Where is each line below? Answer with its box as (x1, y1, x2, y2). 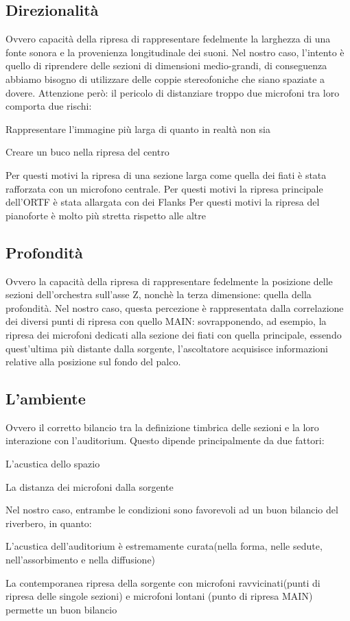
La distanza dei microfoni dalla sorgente (5, 479, 174, 494)
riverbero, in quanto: (5, 515, 92, 530)
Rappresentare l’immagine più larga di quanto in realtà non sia (5, 121, 270, 136)
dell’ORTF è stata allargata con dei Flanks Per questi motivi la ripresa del (5, 195, 320, 209)
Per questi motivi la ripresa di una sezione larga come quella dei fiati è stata (5, 167, 327, 182)
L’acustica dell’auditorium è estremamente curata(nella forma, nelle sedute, (5, 539, 323, 553)
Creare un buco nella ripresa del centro (5, 145, 170, 159)
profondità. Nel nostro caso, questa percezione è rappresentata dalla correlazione (5, 300, 344, 315)
